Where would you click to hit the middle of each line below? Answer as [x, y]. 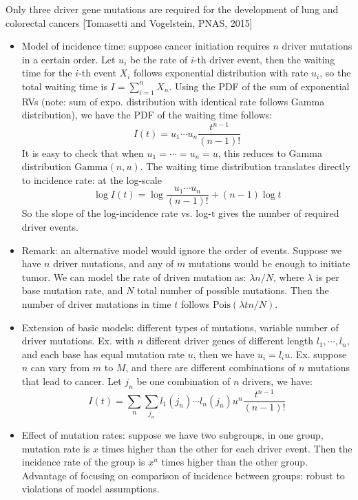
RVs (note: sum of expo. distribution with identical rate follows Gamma [173, 101]
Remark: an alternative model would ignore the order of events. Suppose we [182, 250]
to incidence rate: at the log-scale [92, 179]
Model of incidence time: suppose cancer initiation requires [146, 46]
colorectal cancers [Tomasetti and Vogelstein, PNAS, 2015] [129, 22]
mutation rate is [56, 448]
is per [327, 277]
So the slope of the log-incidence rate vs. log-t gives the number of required [180, 213]
